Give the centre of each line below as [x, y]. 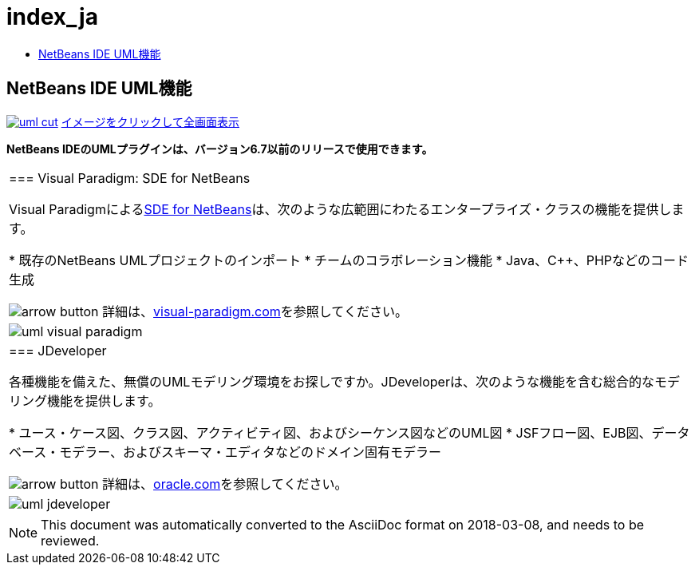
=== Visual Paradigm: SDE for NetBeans [130, 178]
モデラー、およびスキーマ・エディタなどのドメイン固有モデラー [250, 452]
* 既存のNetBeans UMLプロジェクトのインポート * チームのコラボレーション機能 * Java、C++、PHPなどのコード [349, 260]
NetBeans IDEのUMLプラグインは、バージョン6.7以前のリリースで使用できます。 [220, 149]
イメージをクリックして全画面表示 [150, 121]
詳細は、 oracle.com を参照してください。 [225, 484]
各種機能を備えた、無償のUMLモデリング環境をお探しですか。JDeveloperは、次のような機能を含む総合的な [332, 381]
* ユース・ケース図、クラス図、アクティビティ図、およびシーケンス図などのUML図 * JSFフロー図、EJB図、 [330, 432]
